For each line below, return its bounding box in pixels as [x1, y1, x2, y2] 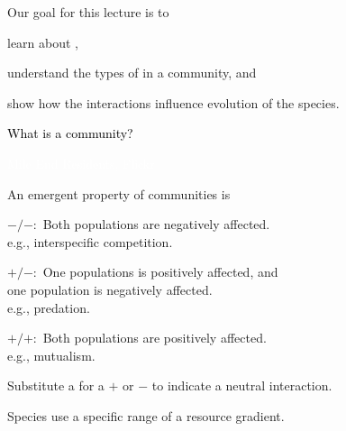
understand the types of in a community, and [7, 63, 257, 82]
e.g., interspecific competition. [7, 232, 173, 251]
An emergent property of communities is [7, 184, 231, 203]
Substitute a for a [7, 376, 105, 395]
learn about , [7, 32, 79, 51]
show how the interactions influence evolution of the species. [7, 93, 340, 112]
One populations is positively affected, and [42, 262, 278, 281]
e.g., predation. [7, 298, 90, 316]
